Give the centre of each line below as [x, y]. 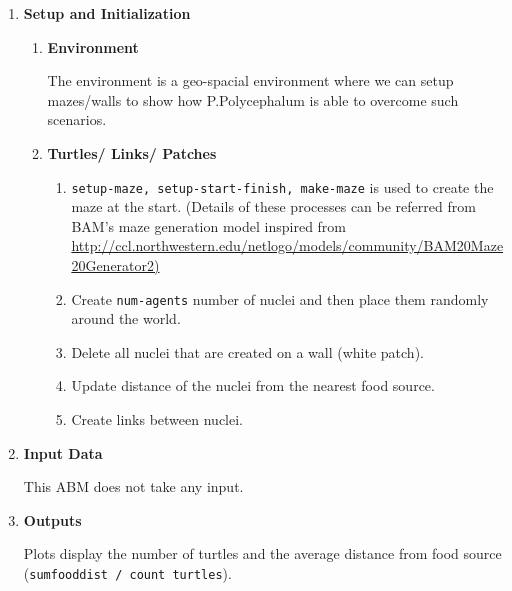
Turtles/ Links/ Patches [132, 152]
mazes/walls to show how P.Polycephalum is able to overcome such [253, 99]
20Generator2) [115, 265]
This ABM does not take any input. [133, 486]
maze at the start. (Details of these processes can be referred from [273, 206]
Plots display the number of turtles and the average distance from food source [262, 553]
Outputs [52, 519]
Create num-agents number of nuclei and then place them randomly [280, 298]
